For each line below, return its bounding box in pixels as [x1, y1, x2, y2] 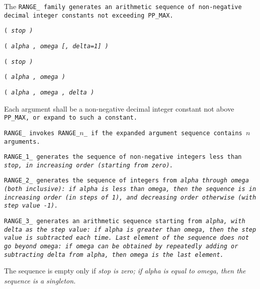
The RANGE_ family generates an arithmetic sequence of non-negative [4, 1, 242, 11]
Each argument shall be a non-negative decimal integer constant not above [4, 103, 234, 114]
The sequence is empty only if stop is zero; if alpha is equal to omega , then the [4, 265, 246, 276]
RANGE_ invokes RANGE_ [4, 129, 80, 137]
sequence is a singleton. [4, 275, 76, 285]
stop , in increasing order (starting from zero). [4, 161, 174, 169]
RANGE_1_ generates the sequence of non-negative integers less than [4, 153, 242, 161]
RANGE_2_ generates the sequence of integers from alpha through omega [4, 177, 249, 184]
